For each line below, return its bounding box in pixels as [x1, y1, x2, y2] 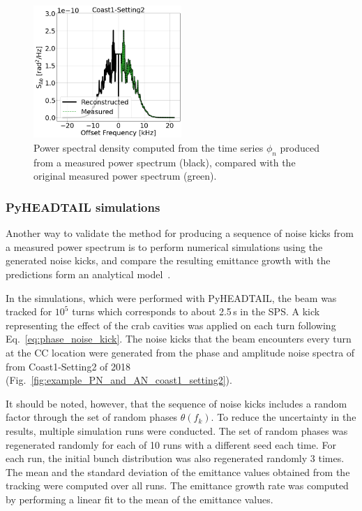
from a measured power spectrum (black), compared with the [33, 154, 296, 169]
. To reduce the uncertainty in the [211, 410, 356, 424]
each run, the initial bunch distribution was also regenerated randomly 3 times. [6, 451, 345, 466]
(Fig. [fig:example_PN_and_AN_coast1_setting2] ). [6, 373, 232, 387]
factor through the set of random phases [6, 410, 178, 424]
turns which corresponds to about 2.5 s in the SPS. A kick [72, 304, 320, 319]
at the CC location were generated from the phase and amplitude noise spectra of [6, 345, 355, 359]
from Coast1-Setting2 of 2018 [6, 359, 131, 373]
